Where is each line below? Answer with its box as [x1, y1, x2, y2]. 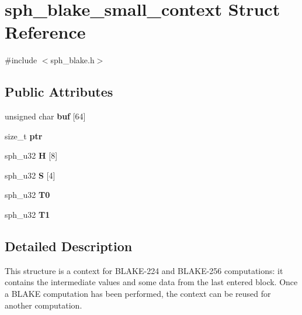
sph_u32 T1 [5, 208, 50, 221]
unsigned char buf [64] [5, 110, 86, 122]
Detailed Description [5, 237, 133, 255]
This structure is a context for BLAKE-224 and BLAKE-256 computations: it [5, 264, 283, 276]
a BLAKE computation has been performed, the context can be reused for [5, 287, 271, 300]
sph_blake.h [50, 54, 95, 66]
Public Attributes [5, 83, 113, 101]
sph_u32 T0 [5, 189, 50, 201]
